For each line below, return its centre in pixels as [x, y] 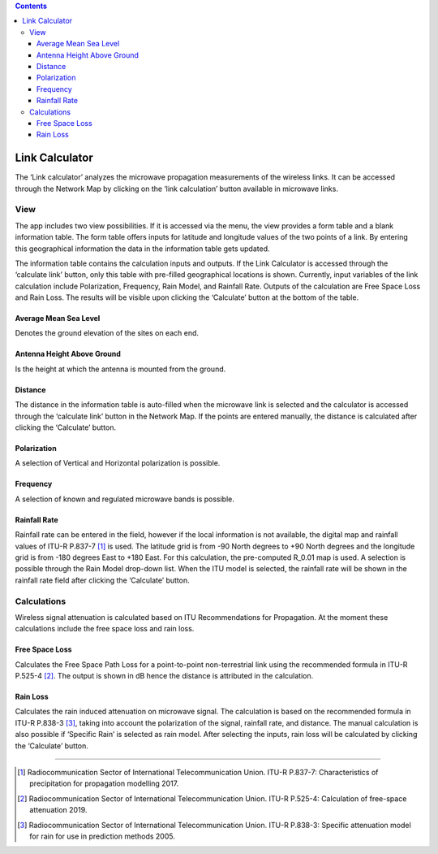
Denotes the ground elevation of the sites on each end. [107, 333]
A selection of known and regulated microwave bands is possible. [125, 499]
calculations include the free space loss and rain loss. [105, 629]
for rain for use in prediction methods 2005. [103, 836]
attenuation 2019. [58, 810]
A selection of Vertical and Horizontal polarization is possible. [118, 463]
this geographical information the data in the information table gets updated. [143, 249]
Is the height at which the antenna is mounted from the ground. [120, 369]
